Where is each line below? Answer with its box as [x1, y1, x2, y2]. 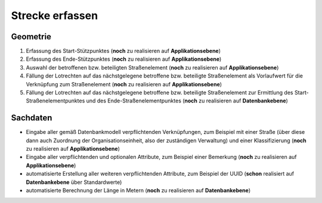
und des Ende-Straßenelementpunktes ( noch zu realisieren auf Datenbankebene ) [86, 97, 289, 104]
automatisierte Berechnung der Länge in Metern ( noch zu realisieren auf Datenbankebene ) [26, 187, 251, 194]
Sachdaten [11, 113, 52, 123]
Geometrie [11, 32, 52, 42]
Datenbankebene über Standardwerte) [26, 179, 122, 186]
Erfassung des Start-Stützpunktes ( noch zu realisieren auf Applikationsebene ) [26, 48, 221, 55]
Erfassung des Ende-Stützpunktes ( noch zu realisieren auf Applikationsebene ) [26, 55, 222, 63]
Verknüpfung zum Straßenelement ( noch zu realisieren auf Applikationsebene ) [26, 80, 222, 88]
